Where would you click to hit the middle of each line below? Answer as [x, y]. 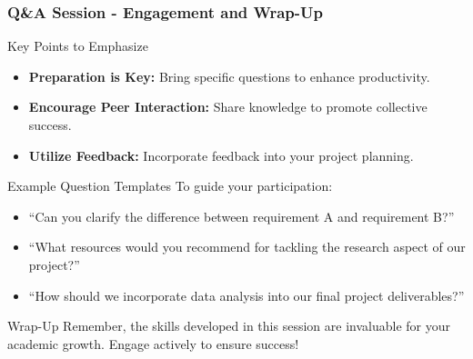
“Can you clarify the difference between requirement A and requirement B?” [242, 216]
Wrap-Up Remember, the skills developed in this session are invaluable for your [229, 326]
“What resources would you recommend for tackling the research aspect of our [247, 247]
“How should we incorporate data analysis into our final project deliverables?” [247, 295]
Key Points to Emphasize [78, 46]
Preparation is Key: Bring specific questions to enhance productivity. [229, 76]
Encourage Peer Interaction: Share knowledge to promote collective [228, 107]
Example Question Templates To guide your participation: [170, 186]
